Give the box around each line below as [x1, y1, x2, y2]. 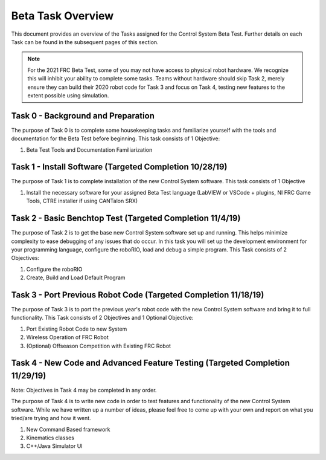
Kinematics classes [26, 434, 75, 441]
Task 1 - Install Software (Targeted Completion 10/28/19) [11, 162, 228, 172]
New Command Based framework [26, 426, 110, 433]
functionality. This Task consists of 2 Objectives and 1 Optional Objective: [11, 314, 194, 322]
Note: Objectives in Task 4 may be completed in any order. [11, 387, 157, 394]
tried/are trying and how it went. [11, 415, 91, 422]
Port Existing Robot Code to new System [26, 325, 127, 332]
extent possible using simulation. [27, 91, 109, 99]
